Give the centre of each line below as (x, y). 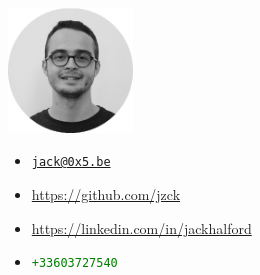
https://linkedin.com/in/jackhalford (141, 227)
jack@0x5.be (71, 162)
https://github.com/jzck (106, 193)
